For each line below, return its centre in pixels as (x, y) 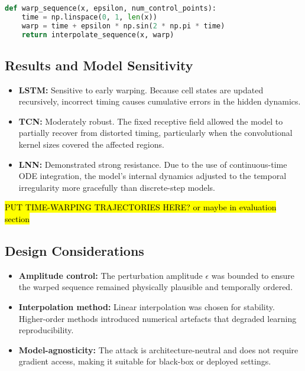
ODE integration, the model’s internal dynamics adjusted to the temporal (152, 176)
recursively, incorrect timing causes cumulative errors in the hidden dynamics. (160, 101)
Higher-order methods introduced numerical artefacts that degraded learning (158, 318)
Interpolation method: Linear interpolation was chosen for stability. (147, 307)
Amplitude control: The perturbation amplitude (111, 275)
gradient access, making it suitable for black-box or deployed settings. (145, 361)
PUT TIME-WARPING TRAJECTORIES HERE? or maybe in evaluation (141, 207)
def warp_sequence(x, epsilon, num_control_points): (111, 8)
